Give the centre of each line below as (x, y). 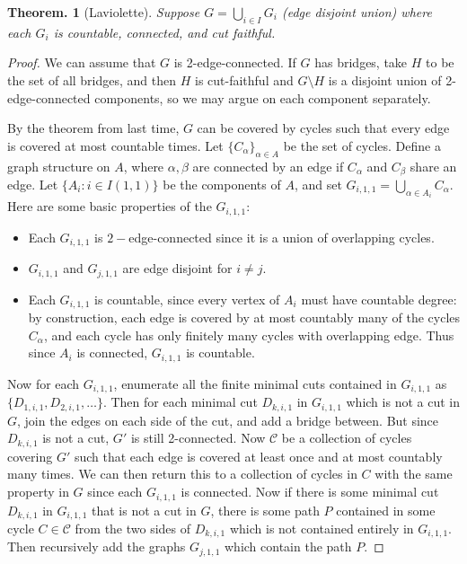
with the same (414, 474)
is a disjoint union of (385, 79)
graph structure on (59, 166)
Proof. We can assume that (82, 62)
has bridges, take (361, 62)
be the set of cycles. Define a (362, 145)
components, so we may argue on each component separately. (263, 97)
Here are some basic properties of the (110, 206)
